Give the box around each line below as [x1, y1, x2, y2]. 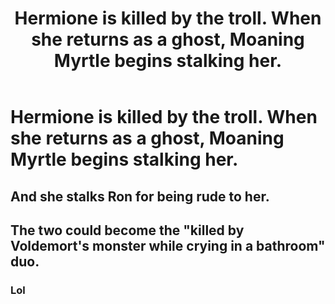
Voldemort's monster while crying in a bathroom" [10, 237, 326, 254]
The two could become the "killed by [10, 222, 245, 239]
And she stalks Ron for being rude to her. [10, 188, 270, 205]
